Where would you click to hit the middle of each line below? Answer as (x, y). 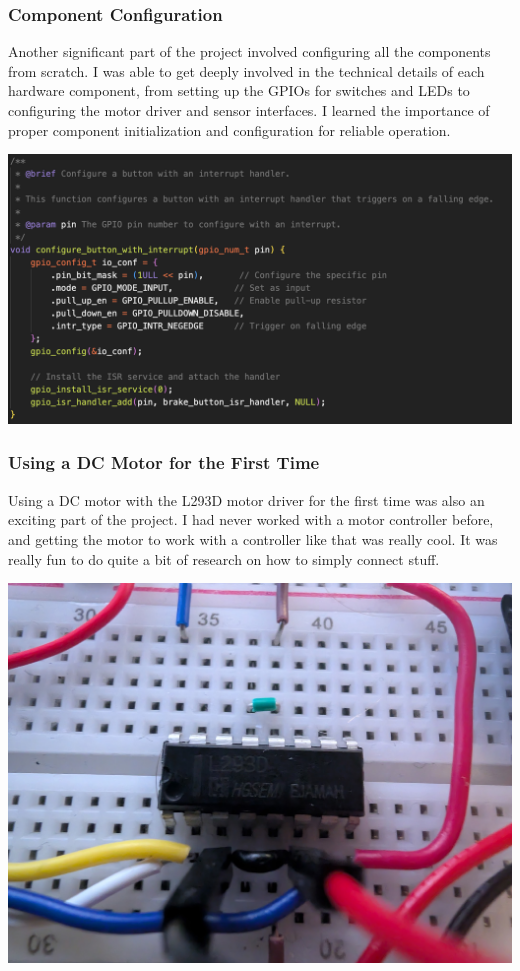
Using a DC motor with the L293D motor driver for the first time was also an (246, 499)
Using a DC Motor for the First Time (164, 462)
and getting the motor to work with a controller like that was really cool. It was (253, 538)
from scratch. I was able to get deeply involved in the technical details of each (246, 70)
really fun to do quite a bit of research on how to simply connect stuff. (224, 558)
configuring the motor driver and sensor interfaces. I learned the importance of (249, 110)
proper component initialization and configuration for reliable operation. (229, 129)
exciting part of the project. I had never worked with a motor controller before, (251, 519)
